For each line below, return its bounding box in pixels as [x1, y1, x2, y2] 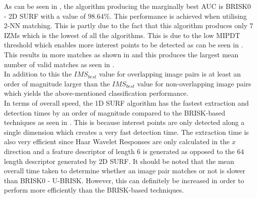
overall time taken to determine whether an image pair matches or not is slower [4, 165, 246, 176]
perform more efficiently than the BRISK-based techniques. [4, 185, 184, 195]
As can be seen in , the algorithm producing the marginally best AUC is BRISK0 [4, 1, 251, 11]
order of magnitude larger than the [4, 78, 110, 88]
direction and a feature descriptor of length [4, 146, 135, 156]
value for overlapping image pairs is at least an [99, 69, 241, 79]
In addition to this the [4, 69, 72, 79]
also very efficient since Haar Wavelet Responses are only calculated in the [4, 136, 230, 147]
